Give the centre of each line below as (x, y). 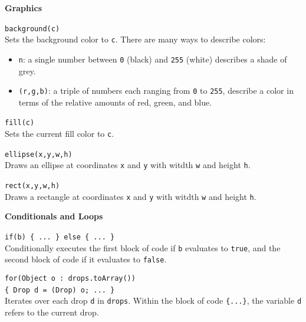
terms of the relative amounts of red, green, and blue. (115, 102)
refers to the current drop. (52, 312)
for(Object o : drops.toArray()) (70, 278)
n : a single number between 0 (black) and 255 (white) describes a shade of (153, 59)
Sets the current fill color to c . (60, 134)
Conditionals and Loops (54, 216)
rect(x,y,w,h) (32, 186)
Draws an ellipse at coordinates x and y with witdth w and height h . (128, 165)
